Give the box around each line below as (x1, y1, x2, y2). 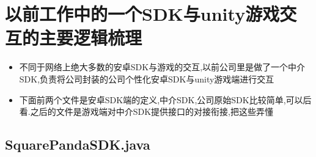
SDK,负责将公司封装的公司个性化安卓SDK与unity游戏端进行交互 (19, 72, 274, 85)
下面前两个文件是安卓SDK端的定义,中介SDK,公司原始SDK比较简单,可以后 (19, 93, 312, 106)
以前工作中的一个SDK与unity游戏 (5, 1, 280, 26)
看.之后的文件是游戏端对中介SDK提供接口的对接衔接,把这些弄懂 (19, 105, 273, 118)
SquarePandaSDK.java (5, 135, 150, 154)
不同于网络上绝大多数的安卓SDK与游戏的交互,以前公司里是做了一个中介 (19, 60, 306, 73)
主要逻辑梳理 (39, 25, 142, 50)
